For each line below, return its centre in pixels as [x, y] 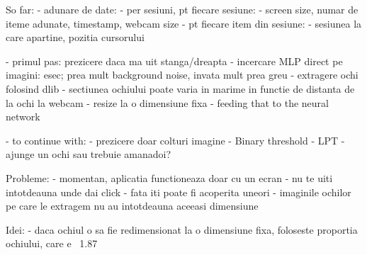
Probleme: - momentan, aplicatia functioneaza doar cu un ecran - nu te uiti [169, 177]
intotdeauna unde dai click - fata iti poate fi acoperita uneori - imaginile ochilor [179, 192]
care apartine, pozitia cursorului [75, 37]
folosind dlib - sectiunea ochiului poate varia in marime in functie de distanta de [180, 88]
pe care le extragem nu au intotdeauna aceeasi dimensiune [132, 206]
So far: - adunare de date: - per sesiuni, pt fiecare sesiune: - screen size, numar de [182, 9]
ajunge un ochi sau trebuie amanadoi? [89, 154]
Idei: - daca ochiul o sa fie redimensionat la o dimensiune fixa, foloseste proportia [182, 229]
